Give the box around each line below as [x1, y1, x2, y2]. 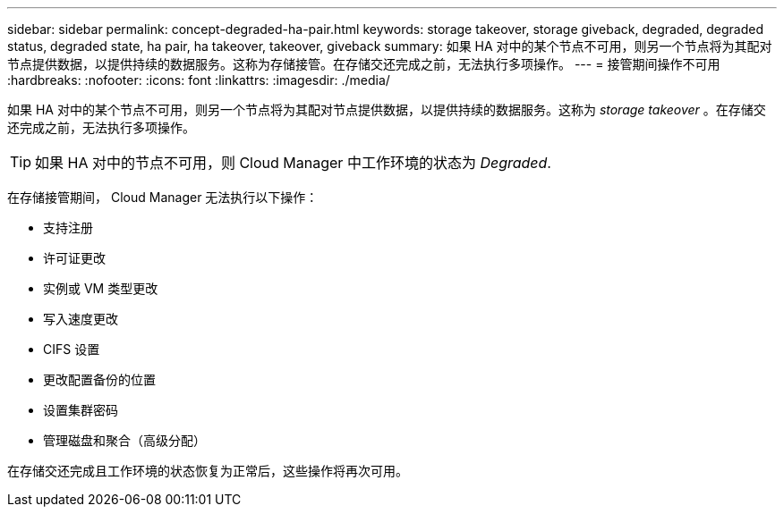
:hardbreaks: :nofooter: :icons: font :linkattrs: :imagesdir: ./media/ [7, 72, 390, 88]
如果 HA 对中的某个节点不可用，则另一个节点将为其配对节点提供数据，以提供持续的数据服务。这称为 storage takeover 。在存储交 [7, 102, 766, 117]
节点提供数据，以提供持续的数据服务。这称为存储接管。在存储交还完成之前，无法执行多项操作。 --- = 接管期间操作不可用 [7, 56, 720, 72]
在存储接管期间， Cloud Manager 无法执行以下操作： [7, 190, 319, 205]
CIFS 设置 [43, 341, 100, 357]
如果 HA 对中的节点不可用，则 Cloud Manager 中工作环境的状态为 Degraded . [35, 154, 551, 172]
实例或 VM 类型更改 [43, 281, 158, 296]
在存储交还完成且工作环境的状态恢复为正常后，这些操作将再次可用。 [7, 463, 408, 478]
